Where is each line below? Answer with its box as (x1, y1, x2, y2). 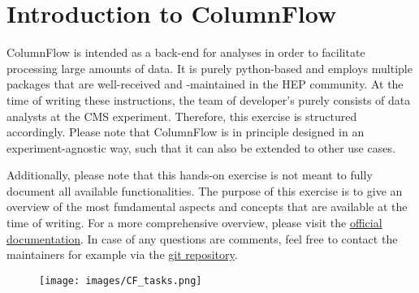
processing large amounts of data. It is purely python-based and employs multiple (6, 59, 413, 76)
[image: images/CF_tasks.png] (39, 274, 202, 287)
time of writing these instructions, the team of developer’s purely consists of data (6, 91, 411, 108)
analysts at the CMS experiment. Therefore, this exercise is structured (6, 107, 357, 124)
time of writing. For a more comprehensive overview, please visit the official (6, 214, 382, 231)
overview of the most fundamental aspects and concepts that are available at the (6, 198, 408, 215)
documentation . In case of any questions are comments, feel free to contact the (6, 230, 398, 247)
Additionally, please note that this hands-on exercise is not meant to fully (6, 166, 373, 183)
